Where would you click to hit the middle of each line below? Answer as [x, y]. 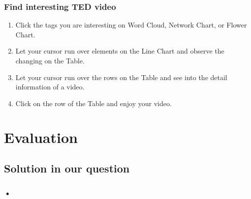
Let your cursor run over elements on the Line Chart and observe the [120, 51]
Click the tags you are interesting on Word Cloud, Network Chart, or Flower [131, 25]
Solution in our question [67, 168]
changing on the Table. [50, 60]
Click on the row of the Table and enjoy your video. [94, 103]
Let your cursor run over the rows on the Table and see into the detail [121, 77]
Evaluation [41, 137]
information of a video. [50, 87]
